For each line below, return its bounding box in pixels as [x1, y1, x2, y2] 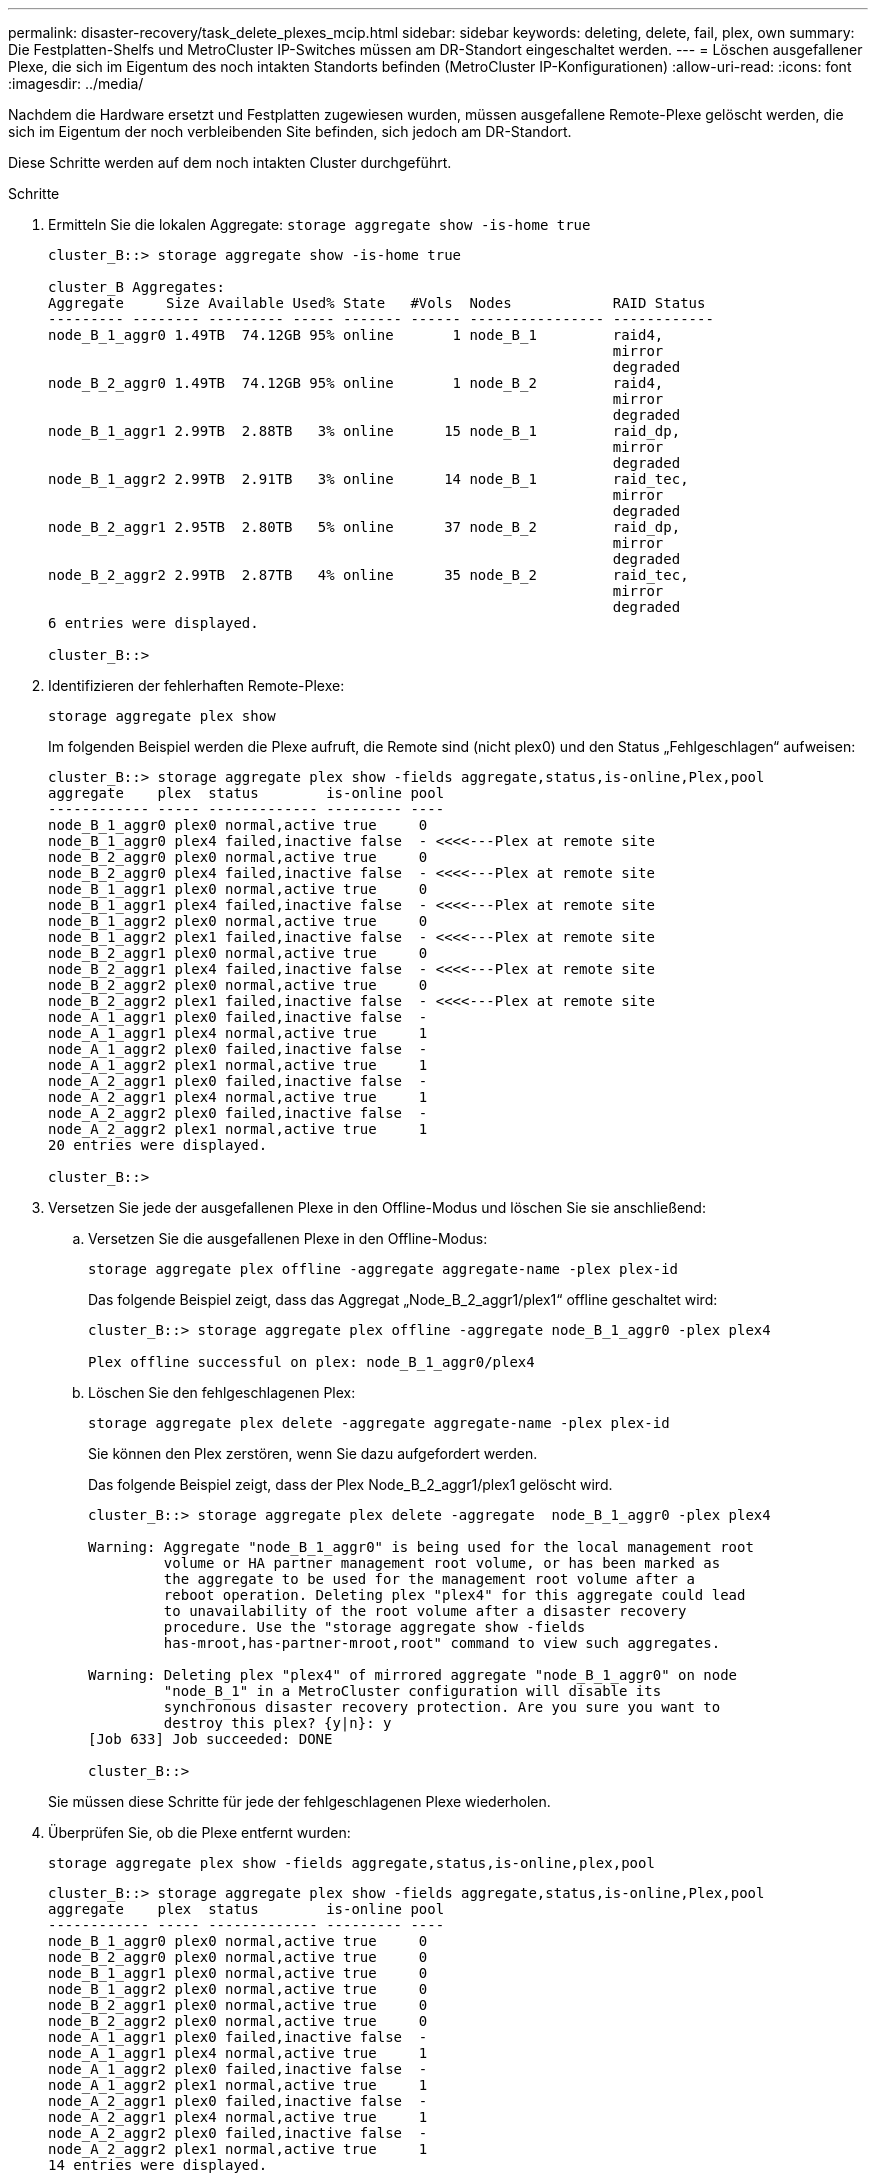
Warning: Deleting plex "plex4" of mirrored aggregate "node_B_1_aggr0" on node [88, 1667, 738, 1683]
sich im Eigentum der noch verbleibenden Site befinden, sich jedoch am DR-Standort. [8, 123, 572, 140]
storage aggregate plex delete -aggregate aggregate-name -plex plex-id [88, 1415, 670, 1431]
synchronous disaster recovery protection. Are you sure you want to [163, 1699, 721, 1715]
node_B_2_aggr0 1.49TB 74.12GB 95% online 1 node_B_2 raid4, [48, 375, 664, 391]
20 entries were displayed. [48, 1137, 268, 1153]
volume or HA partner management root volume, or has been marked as [163, 1555, 721, 1571]
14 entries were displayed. [48, 2157, 268, 2173]
